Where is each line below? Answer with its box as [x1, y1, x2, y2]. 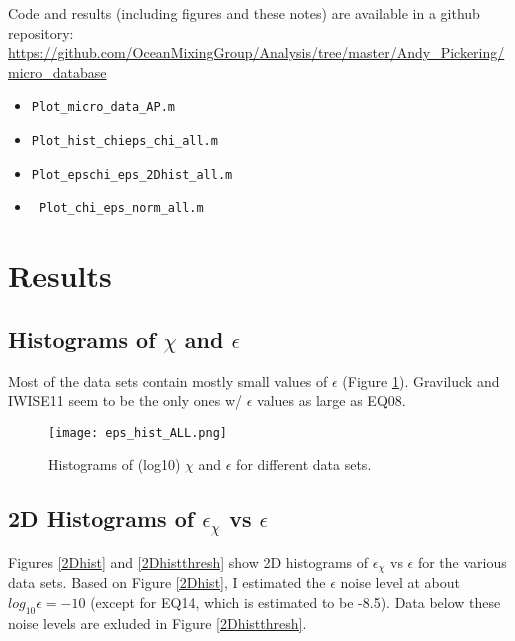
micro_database [8, 61, 107, 82]
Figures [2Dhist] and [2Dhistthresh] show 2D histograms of [8, 552, 369, 572]
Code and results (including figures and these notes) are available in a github [8, 3, 480, 23]
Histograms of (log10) [48, 454, 181, 475]
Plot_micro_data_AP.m [31, 100, 175, 115]
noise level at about [340, 572, 461, 593]
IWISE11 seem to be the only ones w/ [8, 390, 243, 411]
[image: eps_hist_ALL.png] [48, 425, 227, 440]
